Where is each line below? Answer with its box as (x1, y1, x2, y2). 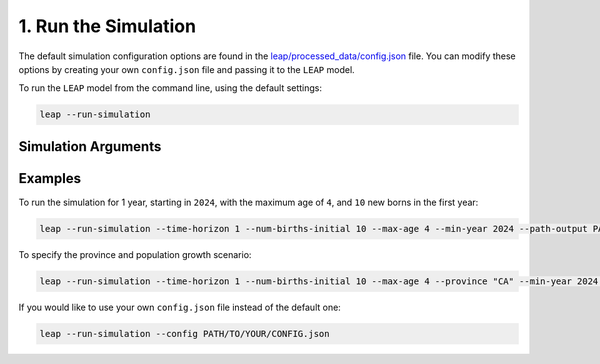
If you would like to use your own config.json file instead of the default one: (18, 301, 342, 313)
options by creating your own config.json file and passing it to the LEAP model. (18, 63, 355, 75)
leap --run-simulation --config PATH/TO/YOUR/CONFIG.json (39, 328, 330, 339)
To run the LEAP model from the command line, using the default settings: (18, 82, 323, 94)
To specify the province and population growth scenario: (18, 248, 252, 260)
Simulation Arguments (18, 138, 162, 155)
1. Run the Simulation (18, 15, 197, 37)
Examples (18, 170, 82, 187)
